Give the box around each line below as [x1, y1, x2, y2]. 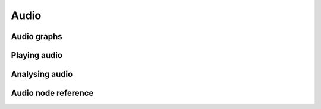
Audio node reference [11, 88, 94, 98]
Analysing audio [11, 69, 73, 79]
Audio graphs [11, 31, 62, 41]
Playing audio [11, 50, 62, 60]
